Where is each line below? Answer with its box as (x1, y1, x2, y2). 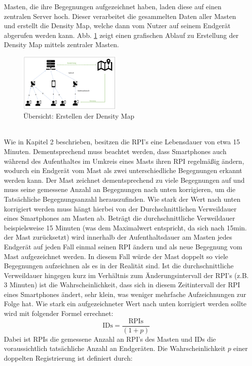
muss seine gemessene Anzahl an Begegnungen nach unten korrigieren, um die (4, 184, 235, 194)
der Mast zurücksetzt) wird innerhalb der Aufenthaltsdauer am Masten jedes (4, 232, 233, 242)
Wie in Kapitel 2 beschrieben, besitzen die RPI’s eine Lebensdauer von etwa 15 (4, 137, 240, 147)
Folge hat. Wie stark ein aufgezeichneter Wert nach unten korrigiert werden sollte (4, 298, 247, 309)
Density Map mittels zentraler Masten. (4, 39, 119, 50)
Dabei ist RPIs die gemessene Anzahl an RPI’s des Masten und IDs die (4, 333, 216, 344)
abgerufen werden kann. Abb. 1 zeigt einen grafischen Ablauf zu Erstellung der (4, 30, 239, 40)
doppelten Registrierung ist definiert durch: (4, 352, 133, 363)
